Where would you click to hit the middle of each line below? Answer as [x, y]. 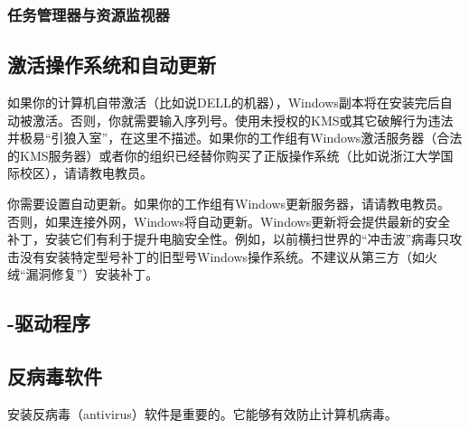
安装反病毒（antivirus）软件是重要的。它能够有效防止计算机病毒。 [202, 413]
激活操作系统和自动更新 [112, 65]
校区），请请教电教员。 [86, 173]
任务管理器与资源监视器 [89, 14]
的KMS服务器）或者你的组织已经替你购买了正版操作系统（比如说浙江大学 [224, 155]
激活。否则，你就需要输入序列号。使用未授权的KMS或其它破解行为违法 [243, 120]
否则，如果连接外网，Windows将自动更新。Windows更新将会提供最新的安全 [229, 221]
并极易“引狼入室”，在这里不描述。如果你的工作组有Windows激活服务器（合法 [235, 138]
